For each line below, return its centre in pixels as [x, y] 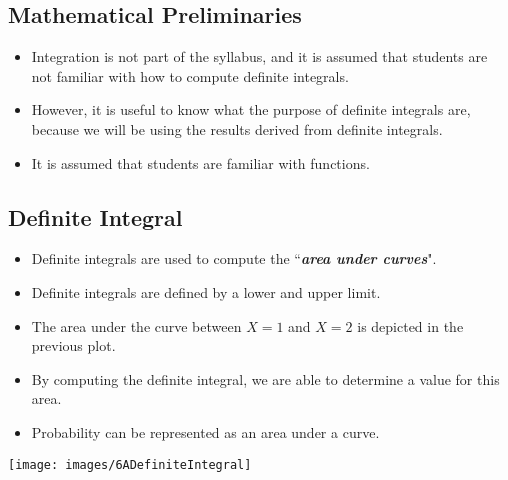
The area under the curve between [136, 325]
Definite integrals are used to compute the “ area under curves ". [234, 258]
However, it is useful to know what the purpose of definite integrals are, [251, 109]
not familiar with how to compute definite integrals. [190, 75]
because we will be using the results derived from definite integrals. [237, 128]
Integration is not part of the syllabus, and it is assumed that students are [259, 56]
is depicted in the [410, 325]
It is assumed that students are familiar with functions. [200, 162]
